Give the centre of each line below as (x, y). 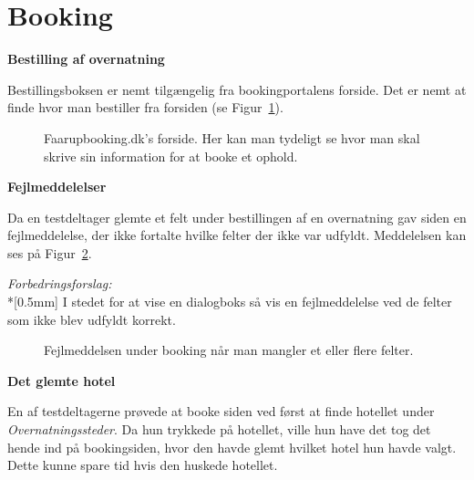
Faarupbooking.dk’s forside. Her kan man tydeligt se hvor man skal (232, 137)
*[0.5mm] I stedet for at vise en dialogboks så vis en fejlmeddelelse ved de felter (230, 302)
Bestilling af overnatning (86, 59)
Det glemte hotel (62, 380)
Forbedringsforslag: (60, 283)
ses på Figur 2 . (50, 252)
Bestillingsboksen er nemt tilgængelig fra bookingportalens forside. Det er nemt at (237, 89)
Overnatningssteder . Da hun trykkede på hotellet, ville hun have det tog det (219, 429)
